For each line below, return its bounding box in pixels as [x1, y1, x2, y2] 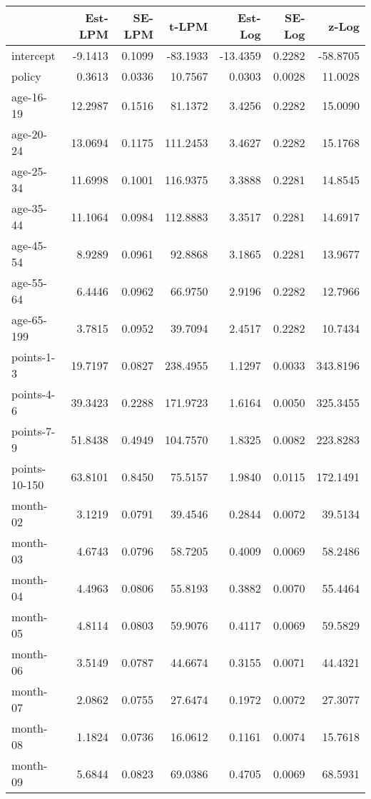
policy [11, 68, 41, 84]
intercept [11, 47, 56, 64]
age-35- [11, 200, 47, 216]
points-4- [11, 386, 56, 402]
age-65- [11, 311, 47, 328]
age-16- [11, 89, 47, 105]
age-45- [11, 237, 47, 253]
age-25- [11, 163, 47, 179]
